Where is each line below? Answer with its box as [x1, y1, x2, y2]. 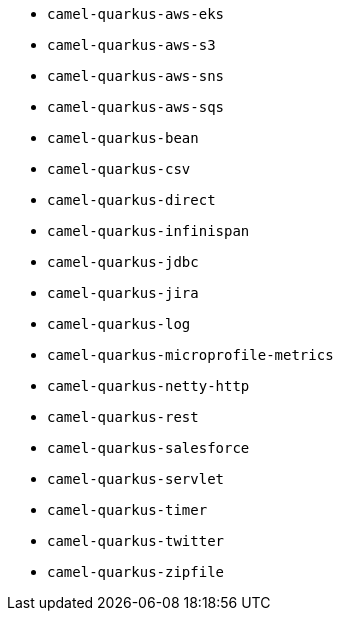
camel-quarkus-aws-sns [47, 68, 225, 84]
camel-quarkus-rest [47, 409, 199, 425]
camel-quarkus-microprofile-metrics [47, 347, 334, 363]
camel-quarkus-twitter [47, 533, 225, 549]
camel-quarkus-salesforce [47, 440, 250, 456]
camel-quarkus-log [47, 316, 191, 332]
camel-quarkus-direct [47, 192, 216, 208]
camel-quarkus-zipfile [47, 564, 225, 580]
